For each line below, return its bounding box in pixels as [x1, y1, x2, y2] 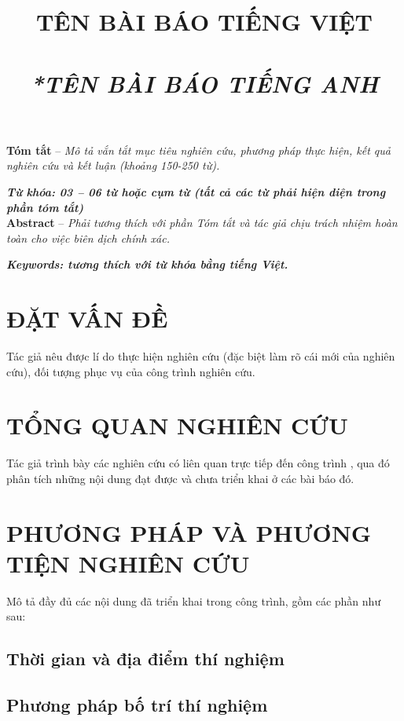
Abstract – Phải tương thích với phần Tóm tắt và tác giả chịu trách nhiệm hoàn [6, 214, 398, 231]
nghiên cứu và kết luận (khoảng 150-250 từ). [6, 157, 220, 174]
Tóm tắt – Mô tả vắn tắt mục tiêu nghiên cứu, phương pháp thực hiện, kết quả [6, 141, 391, 158]
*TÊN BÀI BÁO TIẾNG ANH [30, 67, 379, 100]
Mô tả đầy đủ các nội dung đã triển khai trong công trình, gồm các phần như [6, 592, 381, 609]
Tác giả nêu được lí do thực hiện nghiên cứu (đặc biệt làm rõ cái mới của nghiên [6, 348, 395, 364]
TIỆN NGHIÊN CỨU [6, 547, 250, 579]
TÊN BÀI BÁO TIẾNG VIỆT [35, 5, 373, 38]
